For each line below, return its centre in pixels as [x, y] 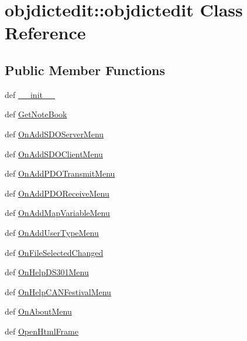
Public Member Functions [85, 70]
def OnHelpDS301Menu [47, 272]
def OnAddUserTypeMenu [52, 232]
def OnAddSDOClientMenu [54, 153]
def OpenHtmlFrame [42, 331]
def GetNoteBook [36, 114]
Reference [45, 33]
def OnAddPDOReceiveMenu [57, 193]
